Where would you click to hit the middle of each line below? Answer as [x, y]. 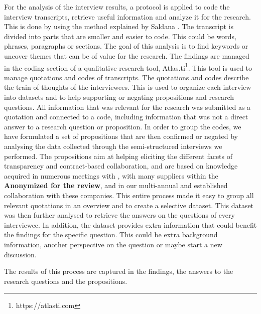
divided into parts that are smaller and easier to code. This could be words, [120, 36]
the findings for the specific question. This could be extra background [111, 234]
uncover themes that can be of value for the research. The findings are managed [127, 55]
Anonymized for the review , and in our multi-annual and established [116, 185]
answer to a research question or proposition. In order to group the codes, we [123, 126]
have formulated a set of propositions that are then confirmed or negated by [121, 136]
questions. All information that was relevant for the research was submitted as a [127, 107]
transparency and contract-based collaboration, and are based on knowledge [121, 166]
